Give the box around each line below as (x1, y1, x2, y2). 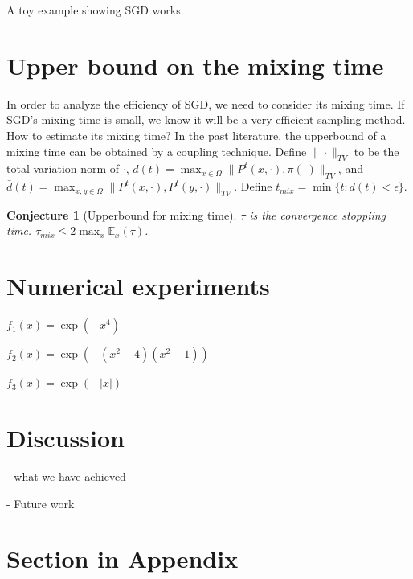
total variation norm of (6, 160, 120, 177)
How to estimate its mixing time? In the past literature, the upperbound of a (6, 126, 386, 143)
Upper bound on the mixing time (6, 48, 384, 81)
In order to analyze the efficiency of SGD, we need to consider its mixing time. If (6, 95, 405, 112)
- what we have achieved (6, 467, 126, 484)
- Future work (6, 495, 75, 511)
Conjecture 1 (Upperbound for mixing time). (6, 206, 237, 223)
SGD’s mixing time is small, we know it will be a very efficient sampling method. (6, 111, 406, 128)
